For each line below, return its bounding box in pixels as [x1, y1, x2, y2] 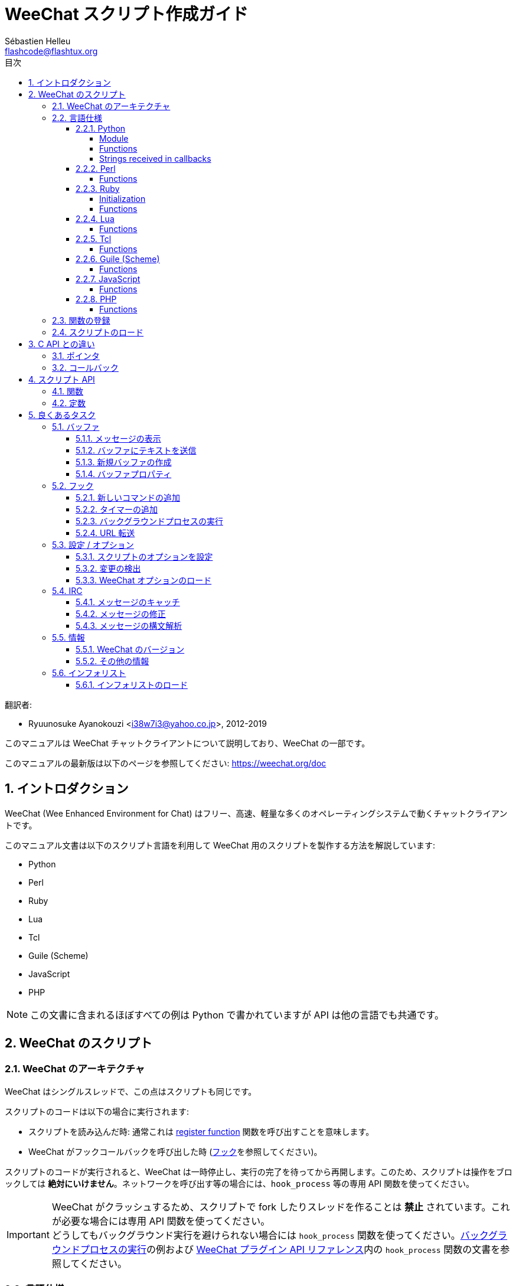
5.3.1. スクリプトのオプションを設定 [76, 551, 213, 562]
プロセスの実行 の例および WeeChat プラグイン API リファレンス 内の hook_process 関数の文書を [80, 1243, 501, 1255]
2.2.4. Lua [76, 213, 115, 224]
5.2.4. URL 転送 [76, 527, 135, 538]
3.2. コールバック [52, 362, 119, 373]
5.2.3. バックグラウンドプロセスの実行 [76, 515, 223, 526]
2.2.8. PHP [76, 293, 117, 304]
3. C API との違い [28, 338, 95, 349]
